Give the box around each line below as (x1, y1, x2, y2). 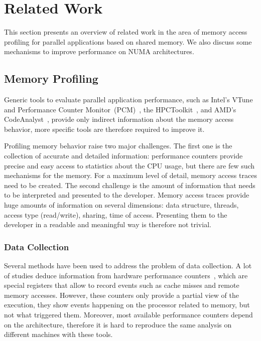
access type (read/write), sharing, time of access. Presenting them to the (4, 209, 227, 220)
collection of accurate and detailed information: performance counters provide (4, 150, 243, 161)
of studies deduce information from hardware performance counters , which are (4, 270, 248, 280)
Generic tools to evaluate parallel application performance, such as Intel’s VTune (4, 94, 253, 105)
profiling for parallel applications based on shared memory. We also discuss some (4, 36, 252, 47)
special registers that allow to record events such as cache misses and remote (4, 280, 239, 290)
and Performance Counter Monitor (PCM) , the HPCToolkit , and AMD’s (4, 104, 236, 114)
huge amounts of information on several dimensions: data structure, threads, (4, 200, 239, 210)
